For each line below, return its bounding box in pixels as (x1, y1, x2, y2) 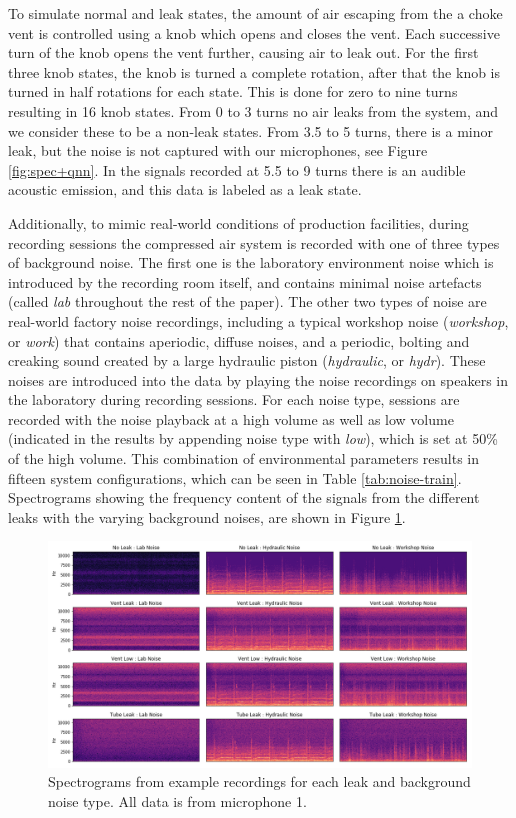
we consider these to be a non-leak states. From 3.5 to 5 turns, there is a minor (8, 120, 493, 141)
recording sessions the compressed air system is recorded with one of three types (8, 232, 500, 253)
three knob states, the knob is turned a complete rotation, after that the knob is (8, 61, 501, 82)
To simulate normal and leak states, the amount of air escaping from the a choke (8, 3, 503, 23)
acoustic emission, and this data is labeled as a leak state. (8, 179, 362, 200)
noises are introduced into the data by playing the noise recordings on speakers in (8, 369, 508, 390)
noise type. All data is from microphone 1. (48, 790, 307, 811)
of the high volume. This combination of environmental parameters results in (8, 448, 480, 469)
